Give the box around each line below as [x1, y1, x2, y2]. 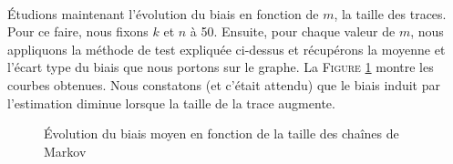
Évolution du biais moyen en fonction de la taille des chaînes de [44, 124, 399, 143]
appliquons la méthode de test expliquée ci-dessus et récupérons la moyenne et [7, 39, 446, 58]
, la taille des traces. [334, 4, 447, 23]
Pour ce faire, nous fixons [7, 22, 149, 41]
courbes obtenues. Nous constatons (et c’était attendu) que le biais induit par [7, 75, 440, 94]
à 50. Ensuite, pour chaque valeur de [190, 22, 396, 41]
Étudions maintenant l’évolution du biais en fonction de [7, 4, 319, 23]
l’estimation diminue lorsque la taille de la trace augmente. [7, 93, 335, 112]
